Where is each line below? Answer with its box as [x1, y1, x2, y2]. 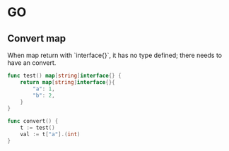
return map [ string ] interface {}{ [20, 78, 115, 85]
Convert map [7, 32, 66, 44]
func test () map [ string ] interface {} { [7, 72, 122, 79]
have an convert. [7, 59, 57, 67]
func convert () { [7, 118, 59, 125]
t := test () [20, 124, 55, 131]
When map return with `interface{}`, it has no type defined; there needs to [7, 51, 223, 59]
